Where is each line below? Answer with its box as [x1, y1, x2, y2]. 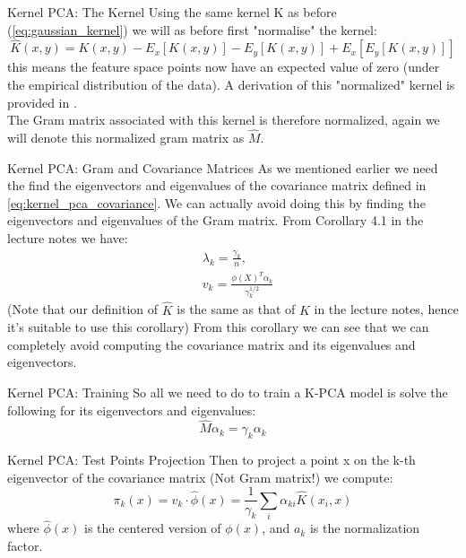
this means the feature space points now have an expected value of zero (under [7, 57, 440, 76]
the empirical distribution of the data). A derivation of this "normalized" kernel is [7, 75, 455, 93]
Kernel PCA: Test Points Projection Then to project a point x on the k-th [7, 450, 416, 469]
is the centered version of [83, 519, 221, 537]
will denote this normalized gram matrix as [7, 128, 245, 146]
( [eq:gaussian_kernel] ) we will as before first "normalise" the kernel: [7, 20, 377, 39]
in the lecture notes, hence [314, 300, 459, 318]
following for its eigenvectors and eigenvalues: [7, 400, 256, 419]
